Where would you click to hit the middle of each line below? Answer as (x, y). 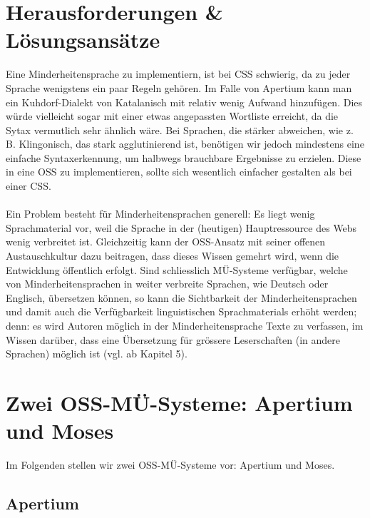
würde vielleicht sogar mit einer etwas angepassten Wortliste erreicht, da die (172, 116)
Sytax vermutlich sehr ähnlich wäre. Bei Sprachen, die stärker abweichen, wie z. (180, 129)
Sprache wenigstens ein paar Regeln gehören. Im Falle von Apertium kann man (179, 87)
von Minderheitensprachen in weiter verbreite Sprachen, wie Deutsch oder (167, 284)
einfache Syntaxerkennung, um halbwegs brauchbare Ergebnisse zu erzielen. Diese (184, 157)
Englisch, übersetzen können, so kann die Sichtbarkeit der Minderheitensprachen (181, 297)
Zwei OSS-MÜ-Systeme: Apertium (179, 402)
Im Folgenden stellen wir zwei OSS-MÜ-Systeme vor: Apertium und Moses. (170, 465)
